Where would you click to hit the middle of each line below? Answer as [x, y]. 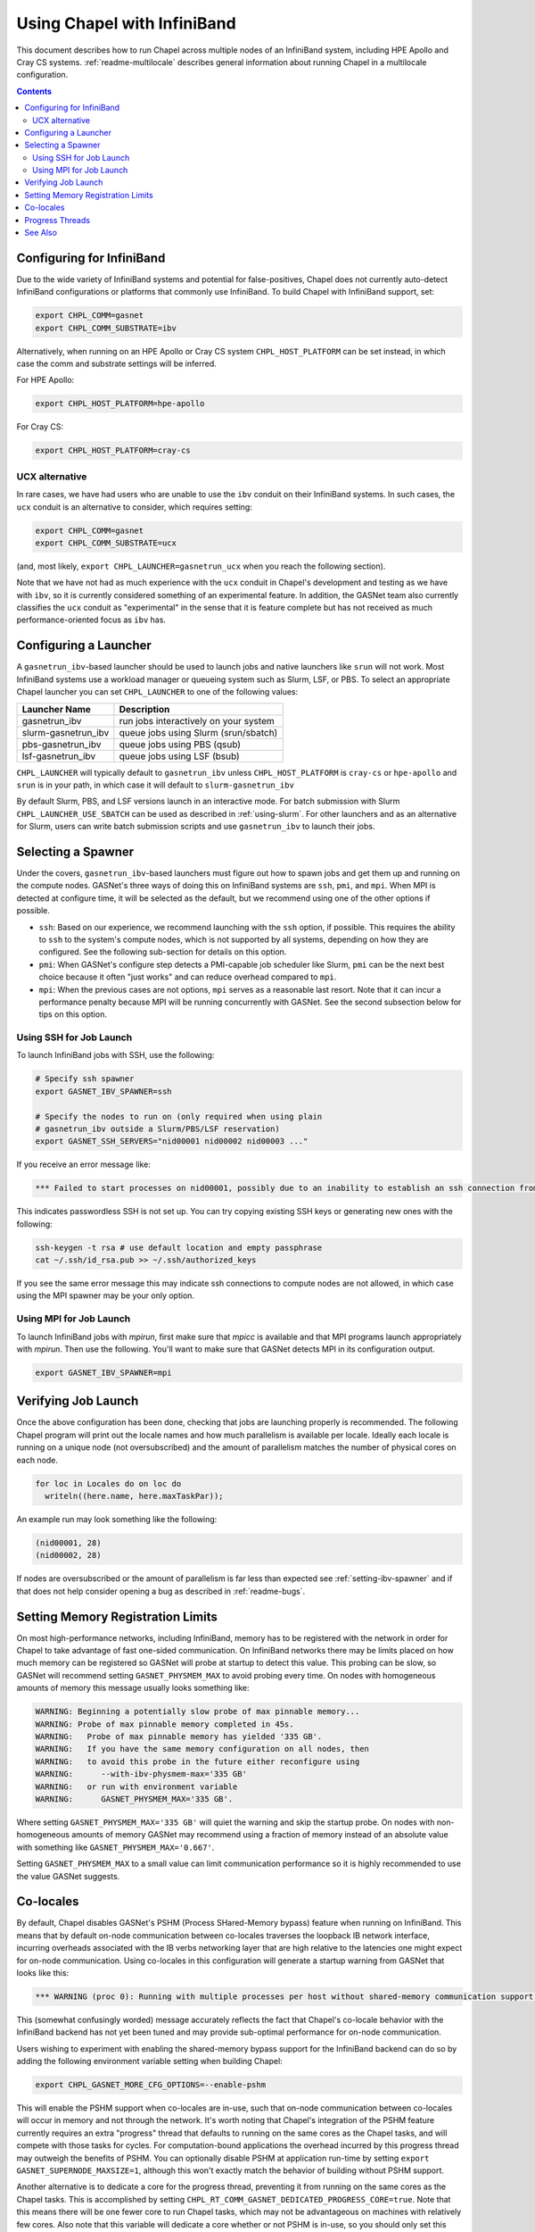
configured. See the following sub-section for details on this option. [163, 952]
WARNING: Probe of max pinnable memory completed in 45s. [165, 1724]
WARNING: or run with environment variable [136, 1786]
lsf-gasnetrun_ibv [59, 756]
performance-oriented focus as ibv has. [91, 620]
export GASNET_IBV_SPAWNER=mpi [104, 1372]
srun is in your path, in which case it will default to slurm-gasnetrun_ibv [155, 785]
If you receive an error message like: [83, 1164]
